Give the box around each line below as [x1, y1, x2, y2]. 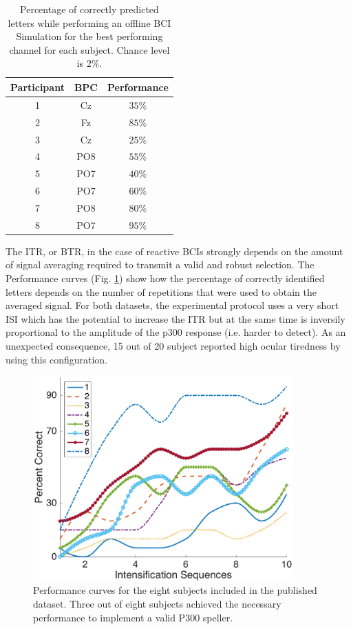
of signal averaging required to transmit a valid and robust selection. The [6, 257, 315, 272]
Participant [10, 79, 65, 94]
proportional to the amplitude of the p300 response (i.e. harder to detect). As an [6, 325, 346, 339]
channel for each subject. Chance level [9, 42, 170, 57]
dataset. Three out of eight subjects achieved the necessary [33, 597, 281, 611]
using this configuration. [6, 352, 108, 366]
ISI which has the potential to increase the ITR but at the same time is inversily [6, 311, 345, 326]
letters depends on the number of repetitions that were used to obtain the [6, 284, 317, 299]
